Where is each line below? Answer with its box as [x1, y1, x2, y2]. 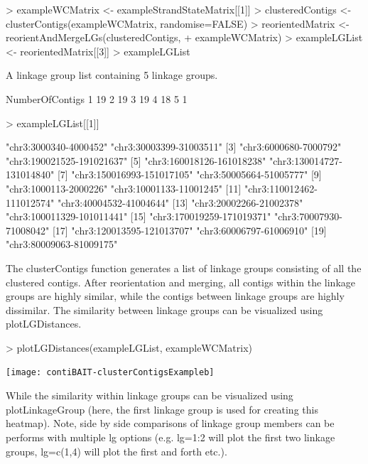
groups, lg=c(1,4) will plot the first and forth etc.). [6, 443, 227, 458]
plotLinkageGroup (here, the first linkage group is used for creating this [6, 401, 318, 416]
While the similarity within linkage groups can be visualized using [6, 388, 293, 403]
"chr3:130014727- [269, 153, 342, 168]
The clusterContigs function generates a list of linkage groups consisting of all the [6, 260, 362, 275]
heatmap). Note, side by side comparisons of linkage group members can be [6, 416, 335, 431]
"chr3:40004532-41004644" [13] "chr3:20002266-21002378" [57, 195, 303, 210]
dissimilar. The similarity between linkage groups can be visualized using [6, 302, 323, 317]
